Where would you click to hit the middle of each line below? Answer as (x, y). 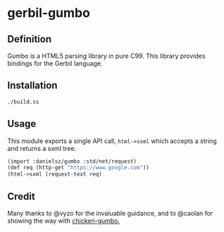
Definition (29, 39)
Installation (32, 86)
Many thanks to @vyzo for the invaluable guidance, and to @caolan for (110, 213)
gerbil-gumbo (49, 13)
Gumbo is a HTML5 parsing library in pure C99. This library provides (106, 56)
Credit (21, 196)
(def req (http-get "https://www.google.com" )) (79, 168)
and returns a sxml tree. (42, 148)
